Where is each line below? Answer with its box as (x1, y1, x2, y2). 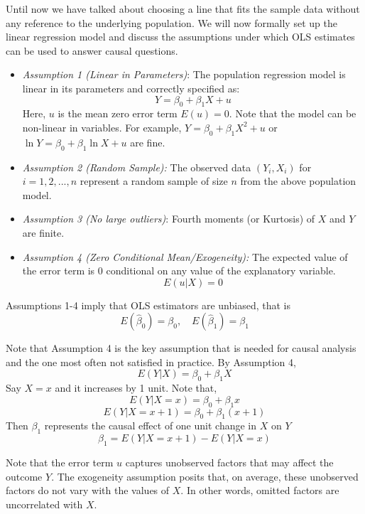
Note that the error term (6, 455, 114, 470)
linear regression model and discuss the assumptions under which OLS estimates (6, 29, 355, 44)
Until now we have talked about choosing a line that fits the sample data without (6, 1, 360, 16)
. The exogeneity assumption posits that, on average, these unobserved (51, 469, 359, 483)
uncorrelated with (6, 496, 83, 511)
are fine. (130, 134, 165, 149)
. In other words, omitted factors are (180, 483, 339, 498)
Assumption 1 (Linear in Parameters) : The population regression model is (22, 67, 346, 82)
